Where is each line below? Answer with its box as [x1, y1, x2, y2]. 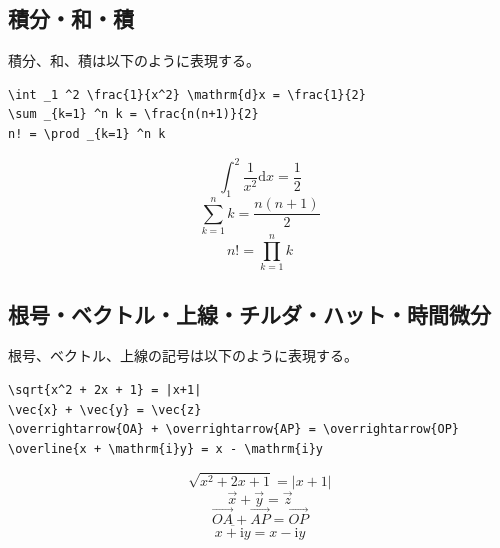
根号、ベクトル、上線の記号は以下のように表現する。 [8, 345, 358, 366]
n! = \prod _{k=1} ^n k [8, 126, 166, 141]
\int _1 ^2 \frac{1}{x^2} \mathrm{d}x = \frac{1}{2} [8, 87, 366, 102]
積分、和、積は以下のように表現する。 [8, 50, 260, 71]
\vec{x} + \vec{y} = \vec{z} [8, 402, 202, 417]
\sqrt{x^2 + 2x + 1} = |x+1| [8, 382, 202, 397]
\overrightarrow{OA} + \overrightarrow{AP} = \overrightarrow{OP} [8, 422, 460, 437]
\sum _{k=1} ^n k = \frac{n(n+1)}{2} [8, 107, 259, 122]
